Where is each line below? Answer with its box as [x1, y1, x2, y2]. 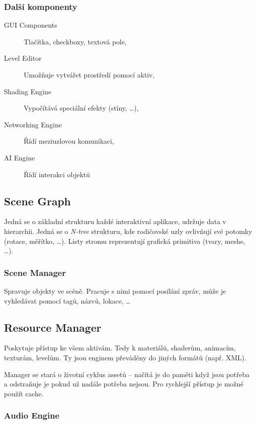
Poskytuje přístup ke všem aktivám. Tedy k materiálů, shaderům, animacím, [4, 343, 236, 353]
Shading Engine [4, 86, 51, 96]
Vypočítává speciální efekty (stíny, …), [24, 103, 139, 113]
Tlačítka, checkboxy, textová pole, [24, 36, 127, 46]
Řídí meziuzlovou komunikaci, [24, 136, 114, 146]
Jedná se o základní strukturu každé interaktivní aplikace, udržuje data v [4, 216, 226, 227]
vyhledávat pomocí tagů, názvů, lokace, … [4, 295, 130, 306]
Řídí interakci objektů [24, 169, 90, 179]
